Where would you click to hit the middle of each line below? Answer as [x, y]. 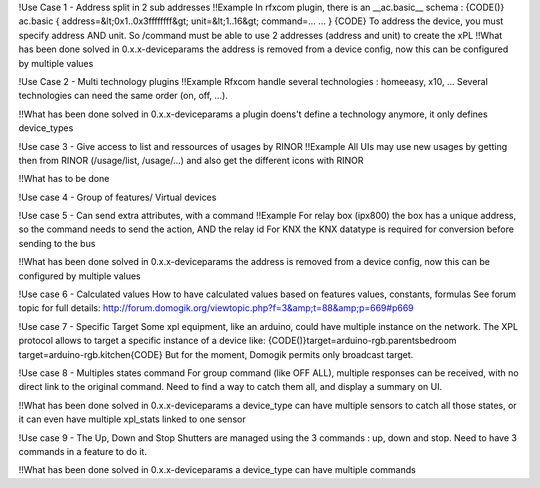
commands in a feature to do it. [82, 451]
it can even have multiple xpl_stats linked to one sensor [132, 419]
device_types [46, 128]
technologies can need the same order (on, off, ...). [123, 96]
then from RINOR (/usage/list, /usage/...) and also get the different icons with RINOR [191, 160]
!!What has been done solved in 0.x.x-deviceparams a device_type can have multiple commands [217, 470]
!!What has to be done [64, 179]
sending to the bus [57, 243]
